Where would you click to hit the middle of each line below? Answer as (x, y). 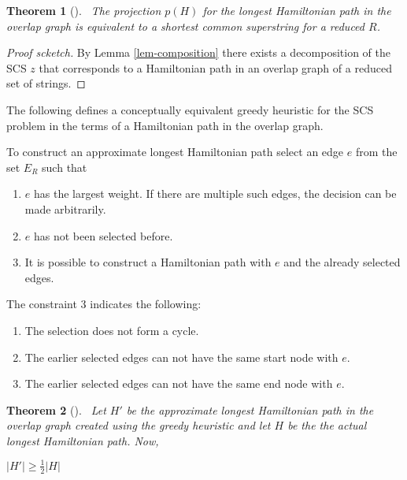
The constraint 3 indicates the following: (104, 304)
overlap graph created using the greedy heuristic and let (139, 425)
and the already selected (342, 262)
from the (376, 152)
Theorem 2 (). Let (56, 409)
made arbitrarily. (65, 208)
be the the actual (327, 425)
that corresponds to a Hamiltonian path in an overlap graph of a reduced (215, 67)
